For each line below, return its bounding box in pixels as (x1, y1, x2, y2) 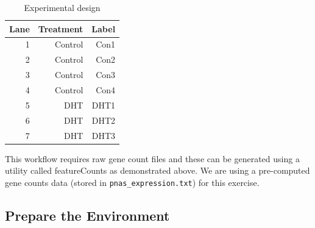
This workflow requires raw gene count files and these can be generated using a (5, 152, 300, 165)
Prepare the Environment (5, 205, 170, 224)
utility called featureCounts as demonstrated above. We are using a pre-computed (5, 164, 310, 177)
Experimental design (24, 1, 101, 13)
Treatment (38, 22, 83, 35)
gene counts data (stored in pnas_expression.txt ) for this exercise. (5, 176, 260, 188)
